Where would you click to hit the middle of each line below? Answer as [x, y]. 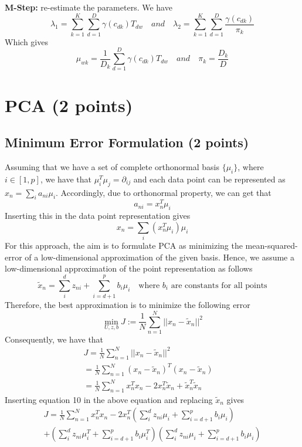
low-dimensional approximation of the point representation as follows [129, 268]
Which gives [26, 41]
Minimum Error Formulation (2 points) [127, 142]
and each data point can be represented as [209, 179]
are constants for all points [219, 285]
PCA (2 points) [69, 105]
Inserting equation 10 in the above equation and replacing [109, 399]
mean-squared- [272, 245]
